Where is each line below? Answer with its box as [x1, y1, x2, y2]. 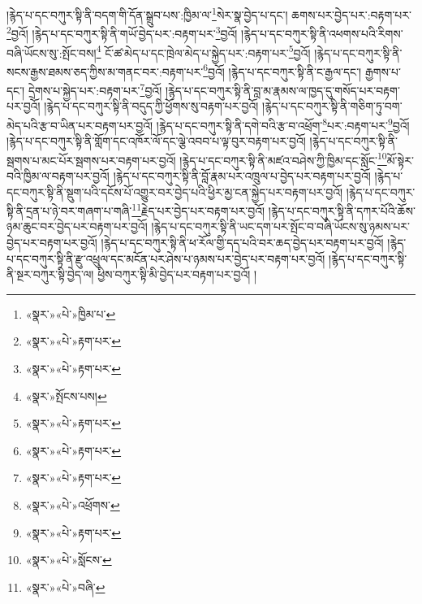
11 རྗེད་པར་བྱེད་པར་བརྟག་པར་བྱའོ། [131, 200, 265, 219]
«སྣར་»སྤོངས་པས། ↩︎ [25, 387, 107, 404]
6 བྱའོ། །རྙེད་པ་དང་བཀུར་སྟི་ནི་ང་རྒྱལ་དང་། [203, 60, 362, 80]
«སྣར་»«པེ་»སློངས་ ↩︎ [25, 551, 112, 568]
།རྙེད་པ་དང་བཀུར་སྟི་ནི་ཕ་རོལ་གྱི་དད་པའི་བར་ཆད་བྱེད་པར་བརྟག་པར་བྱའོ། [101, 233, 384, 250]
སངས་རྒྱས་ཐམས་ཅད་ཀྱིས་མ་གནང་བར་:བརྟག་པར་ [6, 63, 204, 80]
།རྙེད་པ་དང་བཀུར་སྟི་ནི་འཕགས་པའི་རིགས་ [241, 24, 403, 41]
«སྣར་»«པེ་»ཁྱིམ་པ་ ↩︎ [25, 305, 116, 322]
